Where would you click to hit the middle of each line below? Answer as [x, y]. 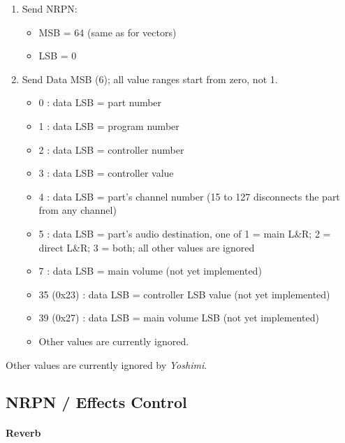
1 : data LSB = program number [109, 125]
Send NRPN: [50, 8]
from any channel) [78, 210]
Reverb [23, 433]
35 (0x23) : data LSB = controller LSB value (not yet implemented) [184, 294]
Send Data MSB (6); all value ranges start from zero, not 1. [150, 79]
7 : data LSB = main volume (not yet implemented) [150, 271]
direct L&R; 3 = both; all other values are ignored [147, 247]
